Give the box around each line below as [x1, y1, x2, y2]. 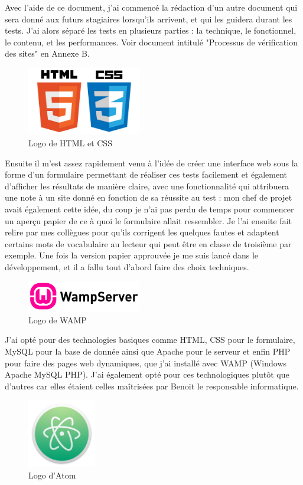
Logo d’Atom [28, 469, 76, 481]
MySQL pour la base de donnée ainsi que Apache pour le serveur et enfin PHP [5, 345, 291, 357]
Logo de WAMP [28, 313, 87, 326]
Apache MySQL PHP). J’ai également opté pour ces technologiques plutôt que [5, 368, 289, 381]
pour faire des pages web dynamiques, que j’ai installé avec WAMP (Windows [5, 356, 287, 369]
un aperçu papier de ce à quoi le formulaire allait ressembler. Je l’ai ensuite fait [5, 214, 292, 227]
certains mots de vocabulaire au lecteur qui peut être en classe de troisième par [5, 237, 292, 250]
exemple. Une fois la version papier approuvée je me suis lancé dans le [5, 249, 259, 261]
